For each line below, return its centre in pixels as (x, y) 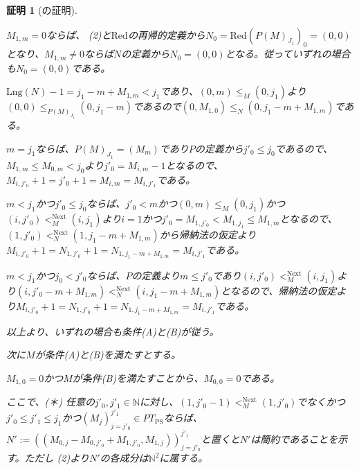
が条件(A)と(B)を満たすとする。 (108, 355)
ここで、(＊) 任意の (50, 402)
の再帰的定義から (166, 34)
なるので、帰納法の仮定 (283, 290)
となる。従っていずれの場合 (288, 54)
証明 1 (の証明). (42, 10)
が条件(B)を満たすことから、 (138, 377)
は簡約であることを (294, 438)
